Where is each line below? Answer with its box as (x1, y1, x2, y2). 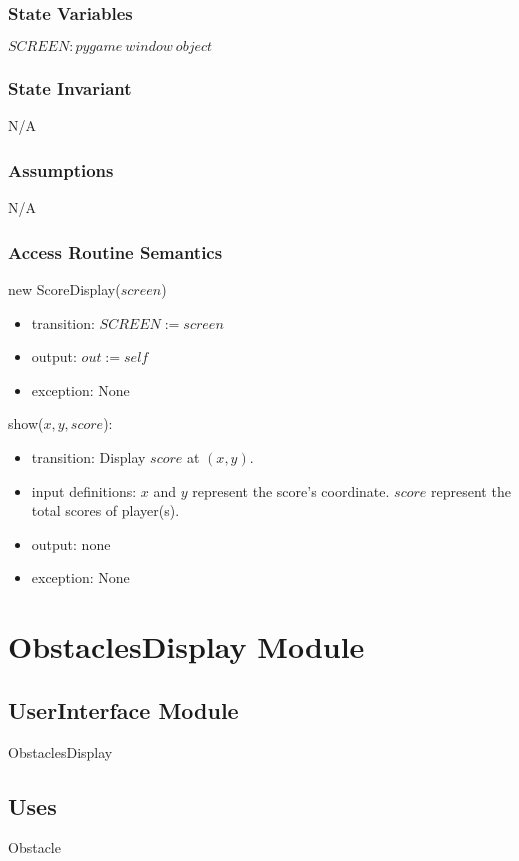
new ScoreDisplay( (8, 279, 121, 300)
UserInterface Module (8, 694, 239, 725)
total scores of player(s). (31, 500, 180, 521)
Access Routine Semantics (8, 239, 223, 264)
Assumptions (8, 157, 114, 182)
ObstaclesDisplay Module (8, 626, 365, 667)
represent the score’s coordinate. (192, 480, 390, 501)
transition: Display (31, 447, 146, 468)
